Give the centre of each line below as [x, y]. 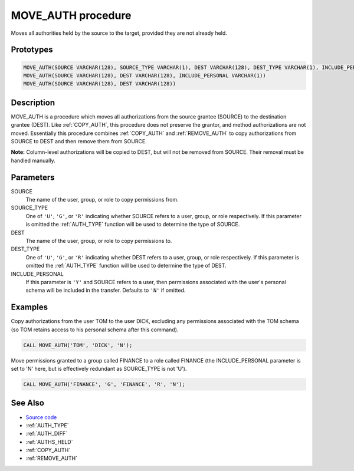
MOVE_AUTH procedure [71, 15]
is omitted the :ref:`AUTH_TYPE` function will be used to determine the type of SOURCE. [133, 225]
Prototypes [32, 50]
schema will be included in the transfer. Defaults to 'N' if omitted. [106, 290]
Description [33, 102]
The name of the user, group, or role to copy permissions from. [102, 200]
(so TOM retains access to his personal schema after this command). [95, 330]
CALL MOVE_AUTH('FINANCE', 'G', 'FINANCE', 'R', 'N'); [104, 384]
